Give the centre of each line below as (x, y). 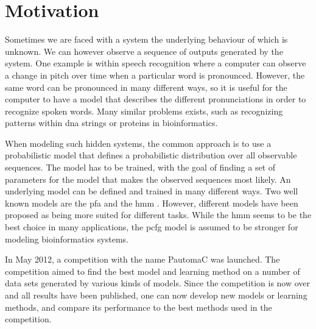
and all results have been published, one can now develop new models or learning (156, 295)
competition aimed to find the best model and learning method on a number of (153, 271)
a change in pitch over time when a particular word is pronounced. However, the (155, 75)
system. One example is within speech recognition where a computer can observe (156, 63)
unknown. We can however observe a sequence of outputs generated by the (144, 51)
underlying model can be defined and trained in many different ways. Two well (152, 191)
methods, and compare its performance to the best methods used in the (139, 307)
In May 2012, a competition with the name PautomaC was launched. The (142, 259)
